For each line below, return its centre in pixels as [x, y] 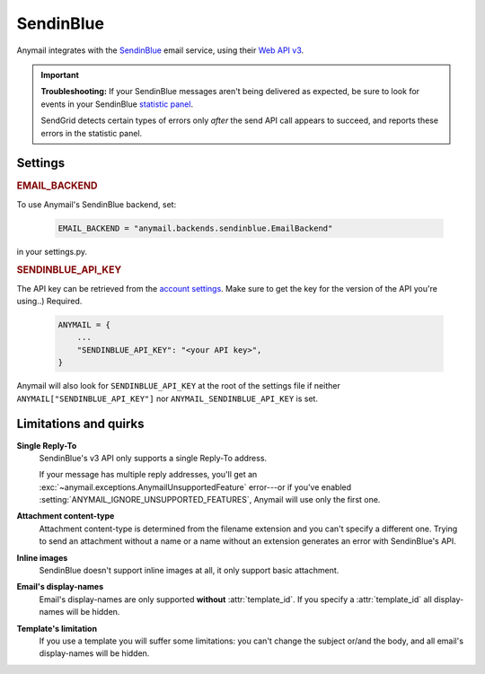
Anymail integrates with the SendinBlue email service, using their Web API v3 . [160, 50]
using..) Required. [49, 302]
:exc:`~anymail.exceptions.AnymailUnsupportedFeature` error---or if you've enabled [195, 487]
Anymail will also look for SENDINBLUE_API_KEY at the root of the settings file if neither [178, 386]
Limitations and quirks [80, 424]
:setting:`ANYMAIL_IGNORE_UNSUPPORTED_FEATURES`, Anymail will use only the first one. [210, 500]
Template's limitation [57, 628]
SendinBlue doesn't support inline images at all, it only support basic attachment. [189, 571]
